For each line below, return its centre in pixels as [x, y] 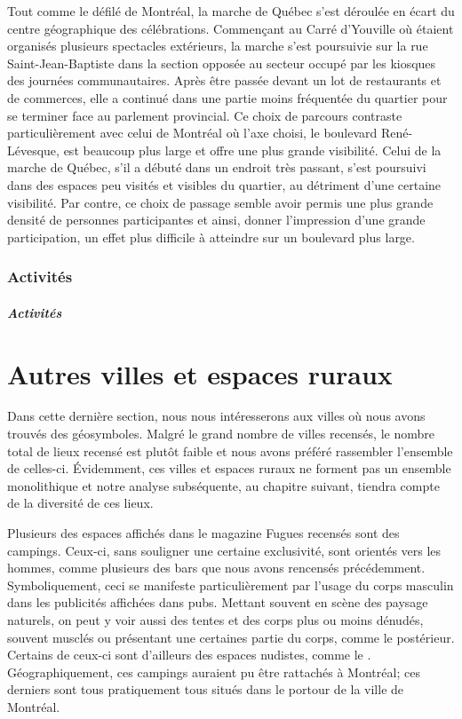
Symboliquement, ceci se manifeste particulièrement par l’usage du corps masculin [231, 585]
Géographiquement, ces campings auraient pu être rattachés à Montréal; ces [214, 672]
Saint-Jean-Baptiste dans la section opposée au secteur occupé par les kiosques [222, 63]
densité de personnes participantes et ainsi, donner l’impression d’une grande [216, 220]
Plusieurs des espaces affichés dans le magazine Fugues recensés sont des [203, 533]
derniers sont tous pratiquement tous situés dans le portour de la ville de [206, 689]
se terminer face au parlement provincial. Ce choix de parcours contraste [205, 115]
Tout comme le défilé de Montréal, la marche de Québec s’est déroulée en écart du [231, 11]
